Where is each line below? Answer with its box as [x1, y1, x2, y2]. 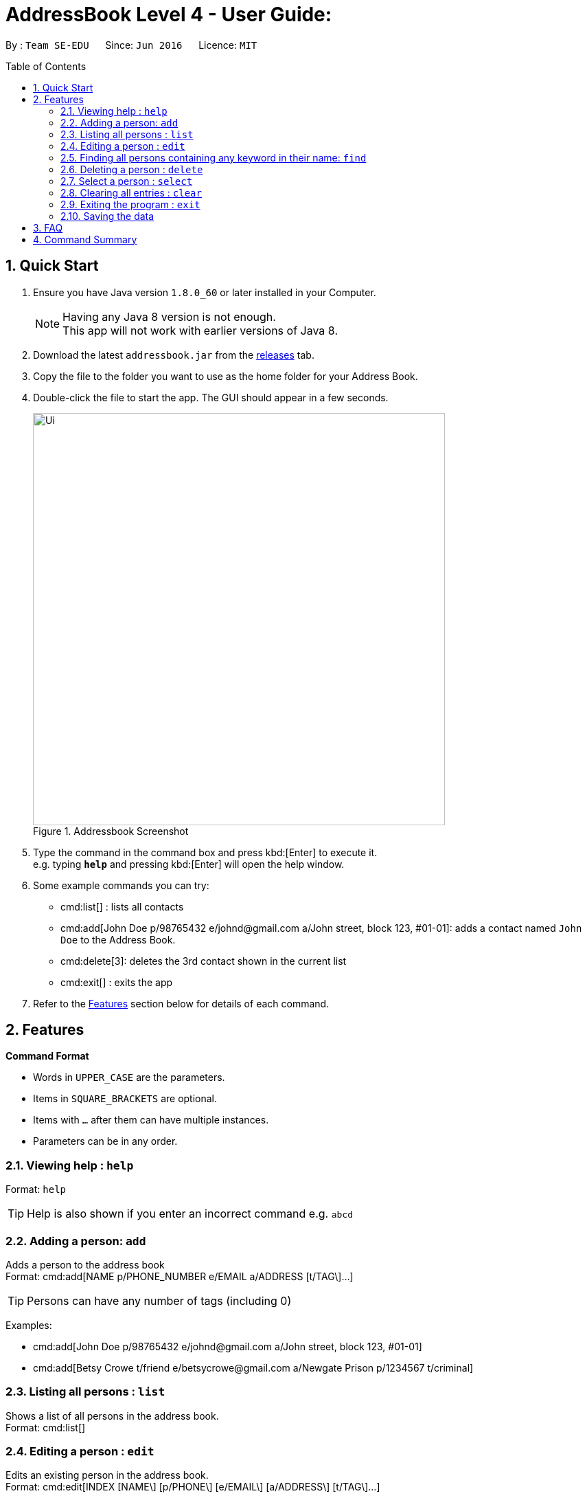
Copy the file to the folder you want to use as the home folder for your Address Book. [33, 370, 418, 382]
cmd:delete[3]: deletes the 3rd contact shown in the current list [60, 954, 347, 967]
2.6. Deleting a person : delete [60, 163, 203, 175]
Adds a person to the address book [5, 1258, 165, 1271]
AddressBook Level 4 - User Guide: [5, 3, 332, 26]
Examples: [5, 1319, 52, 1331]
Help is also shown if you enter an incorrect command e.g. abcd [27, 1207, 354, 1221]
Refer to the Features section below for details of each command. [33, 997, 330, 1009]
